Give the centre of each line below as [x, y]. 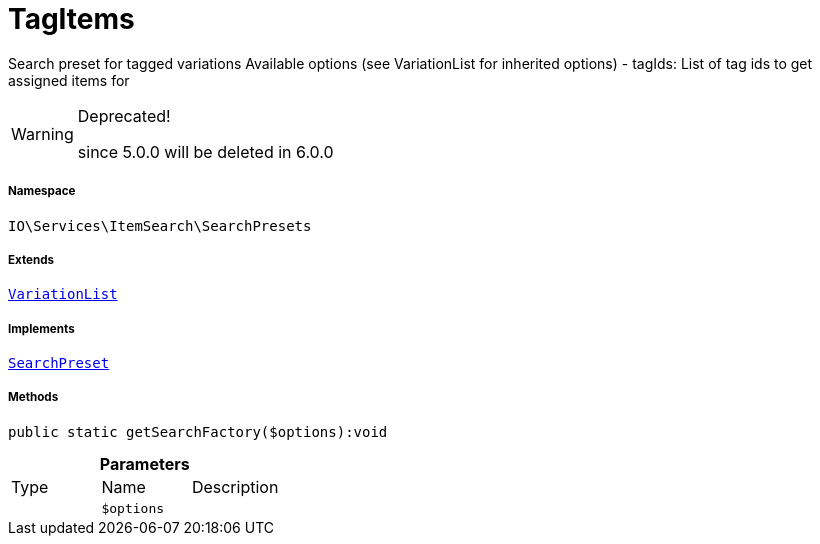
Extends [31, 259]
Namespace [42, 191]
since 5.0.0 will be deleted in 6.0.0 [205, 151]
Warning [42, 133]
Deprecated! [124, 115]
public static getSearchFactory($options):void [198, 431]
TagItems [71, 19]
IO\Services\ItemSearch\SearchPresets [160, 225]
